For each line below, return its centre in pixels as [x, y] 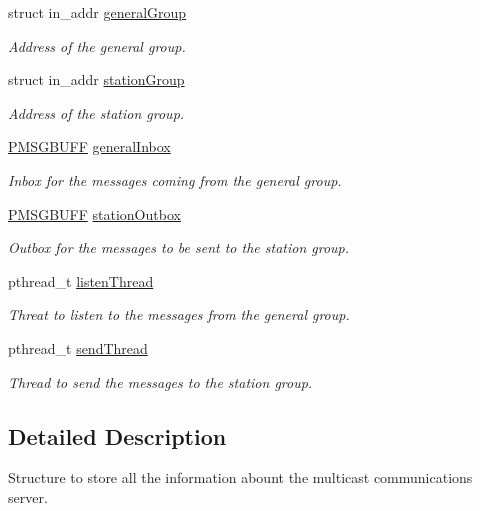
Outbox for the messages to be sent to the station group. [179, 247]
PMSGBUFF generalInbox [89, 146]
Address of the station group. [96, 112]
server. [28, 496]
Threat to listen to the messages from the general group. [179, 314]
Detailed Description [117, 435]
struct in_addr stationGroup [96, 79]
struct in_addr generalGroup [97, 12]
